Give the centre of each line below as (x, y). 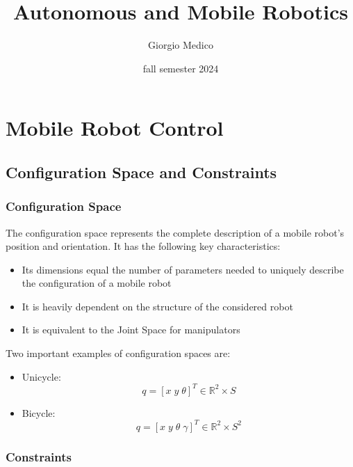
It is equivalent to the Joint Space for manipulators (131, 330)
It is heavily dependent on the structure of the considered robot (157, 306)
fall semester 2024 (181, 68)
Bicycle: (39, 412)
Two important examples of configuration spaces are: (118, 353)
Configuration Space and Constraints (141, 172)
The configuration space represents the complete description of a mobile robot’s (175, 232)
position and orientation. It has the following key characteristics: (143, 246)
